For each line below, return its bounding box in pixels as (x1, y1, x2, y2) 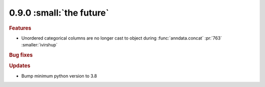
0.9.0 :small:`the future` (9, 7, 109, 18)
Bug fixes (9, 51, 33, 58)
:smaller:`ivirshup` (21, 42, 58, 48)
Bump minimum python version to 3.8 (21, 73, 98, 79)
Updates (9, 63, 30, 69)
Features (9, 24, 31, 31)
